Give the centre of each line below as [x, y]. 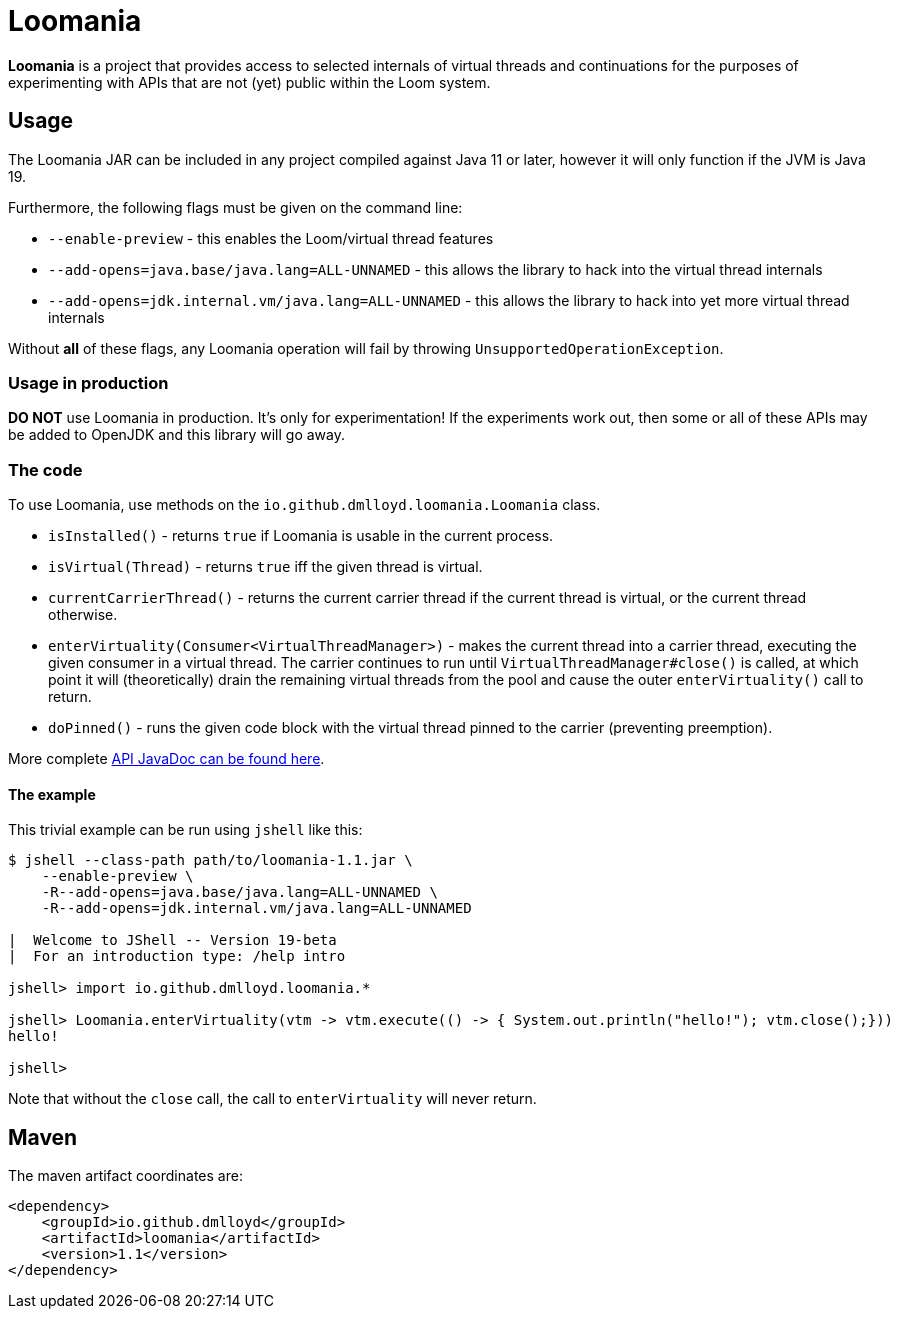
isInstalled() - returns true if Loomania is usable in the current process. [301, 536]
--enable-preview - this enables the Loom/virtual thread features [271, 238]
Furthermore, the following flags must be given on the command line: [235, 207]
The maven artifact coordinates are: [125, 1176]
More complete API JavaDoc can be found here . [166, 759]
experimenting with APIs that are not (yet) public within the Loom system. [249, 82]
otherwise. [83, 615]
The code [45, 469]
